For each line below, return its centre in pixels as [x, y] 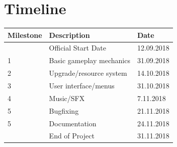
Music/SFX [67, 98]
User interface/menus [82, 85]
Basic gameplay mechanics [90, 60]
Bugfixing [64, 110]
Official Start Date [77, 48]
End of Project [72, 136]
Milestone [25, 35]
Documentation [73, 123]
